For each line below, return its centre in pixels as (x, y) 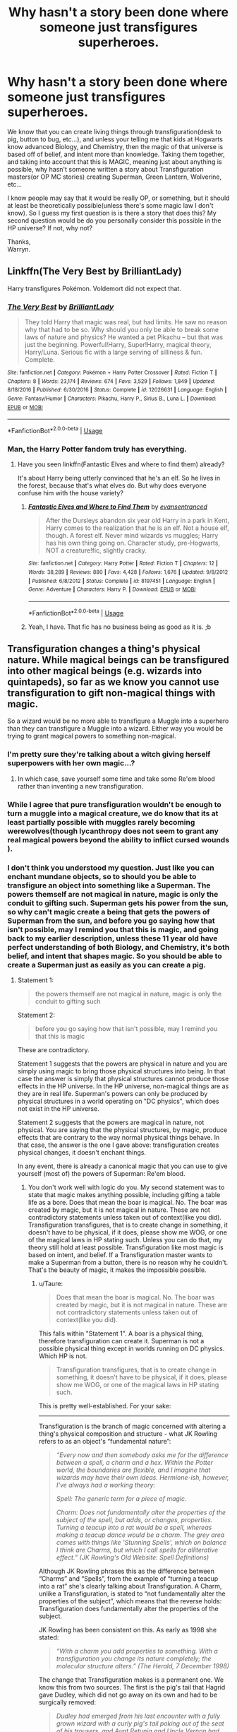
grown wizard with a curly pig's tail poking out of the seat (140, 1723)
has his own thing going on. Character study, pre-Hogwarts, (133, 543)
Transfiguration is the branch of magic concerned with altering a (132, 1426)
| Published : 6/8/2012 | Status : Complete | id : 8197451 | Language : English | (121, 581)
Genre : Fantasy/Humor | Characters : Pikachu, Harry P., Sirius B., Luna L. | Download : (112, 399)
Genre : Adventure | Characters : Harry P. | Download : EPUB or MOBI (112, 590)
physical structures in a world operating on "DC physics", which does (119, 1101)
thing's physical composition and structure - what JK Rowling (128, 1433)
